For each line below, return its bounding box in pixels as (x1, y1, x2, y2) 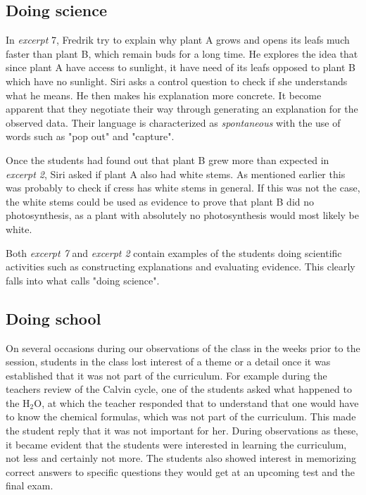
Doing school (6, 307, 101, 329)
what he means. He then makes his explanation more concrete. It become (6, 87, 322, 102)
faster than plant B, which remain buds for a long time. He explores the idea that (6, 46, 358, 61)
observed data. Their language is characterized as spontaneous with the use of (6, 115, 341, 130)
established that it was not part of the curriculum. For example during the (6, 368, 327, 382)
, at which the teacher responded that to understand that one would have (42, 395, 359, 410)
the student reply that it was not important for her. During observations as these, (6, 423, 359, 438)
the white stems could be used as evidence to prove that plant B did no (6, 194, 315, 208)
